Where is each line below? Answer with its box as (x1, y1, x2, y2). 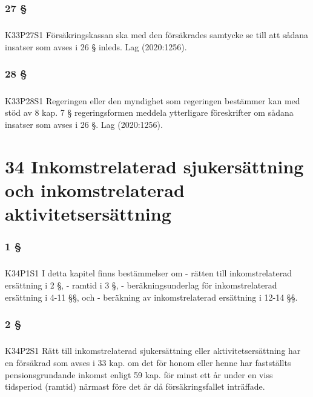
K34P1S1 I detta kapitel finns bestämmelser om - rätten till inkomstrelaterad (5, 267, 292, 279)
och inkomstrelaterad (5, 177, 185, 202)
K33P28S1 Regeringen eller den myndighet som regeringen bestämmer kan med (5, 94, 300, 107)
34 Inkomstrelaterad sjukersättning (5, 153, 304, 178)
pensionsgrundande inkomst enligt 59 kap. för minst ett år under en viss (5, 368, 273, 381)
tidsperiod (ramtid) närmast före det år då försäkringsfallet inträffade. (5, 380, 265, 393)
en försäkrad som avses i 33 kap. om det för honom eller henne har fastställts (5, 356, 291, 369)
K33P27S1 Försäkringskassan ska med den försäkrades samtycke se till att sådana (5, 28, 309, 41)
